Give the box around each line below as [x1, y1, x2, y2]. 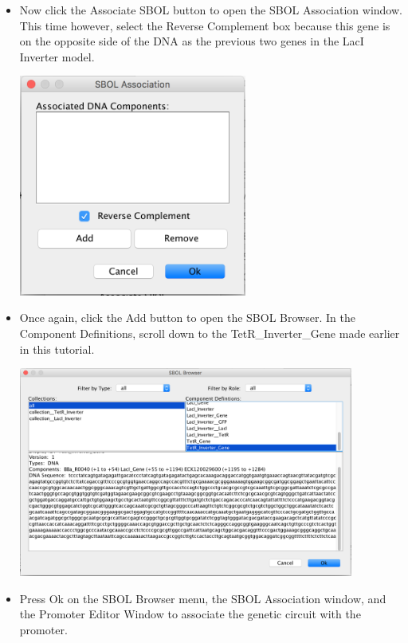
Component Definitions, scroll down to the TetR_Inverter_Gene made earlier [19, 325, 400, 342]
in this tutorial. [19, 340, 95, 357]
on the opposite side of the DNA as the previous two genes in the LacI [19, 33, 364, 49]
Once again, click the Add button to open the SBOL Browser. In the [19, 309, 355, 326]
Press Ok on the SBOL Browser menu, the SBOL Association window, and [19, 590, 386, 606]
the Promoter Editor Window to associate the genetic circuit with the [19, 606, 361, 622]
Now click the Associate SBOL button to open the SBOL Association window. [19, 2, 402, 18]
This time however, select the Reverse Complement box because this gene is [19, 17, 390, 33]
